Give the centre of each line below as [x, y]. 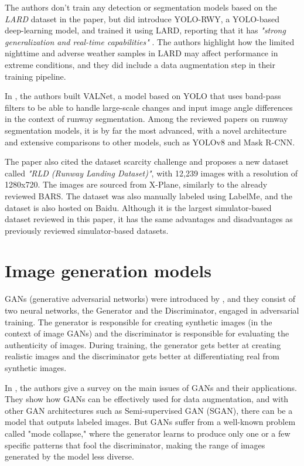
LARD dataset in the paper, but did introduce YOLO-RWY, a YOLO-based [142, 18]
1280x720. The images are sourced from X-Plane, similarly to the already [136, 184]
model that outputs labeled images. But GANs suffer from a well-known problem [150, 422]
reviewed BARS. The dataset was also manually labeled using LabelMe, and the [148, 195]
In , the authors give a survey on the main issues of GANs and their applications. [151, 387]
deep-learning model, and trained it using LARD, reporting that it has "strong [145, 30]
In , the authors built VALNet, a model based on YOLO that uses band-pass [143, 96]
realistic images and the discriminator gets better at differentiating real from [142, 356]
